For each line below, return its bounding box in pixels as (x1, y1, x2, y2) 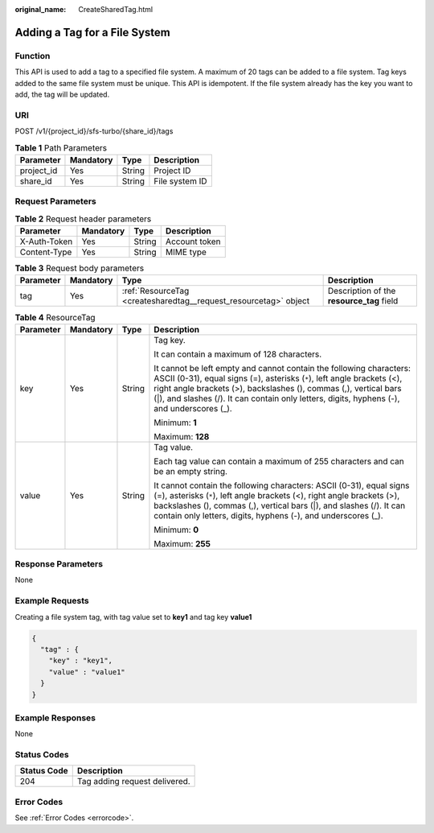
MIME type (165, 246, 207, 258)
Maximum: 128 (154, 431, 210, 442)
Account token (165, 236, 221, 247)
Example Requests (14, 596, 89, 607)
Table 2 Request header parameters (14, 213, 152, 225)
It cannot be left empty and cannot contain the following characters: (154, 362, 411, 373)
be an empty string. (154, 465, 228, 476)
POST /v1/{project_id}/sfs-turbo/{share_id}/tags (14, 126, 174, 136)
